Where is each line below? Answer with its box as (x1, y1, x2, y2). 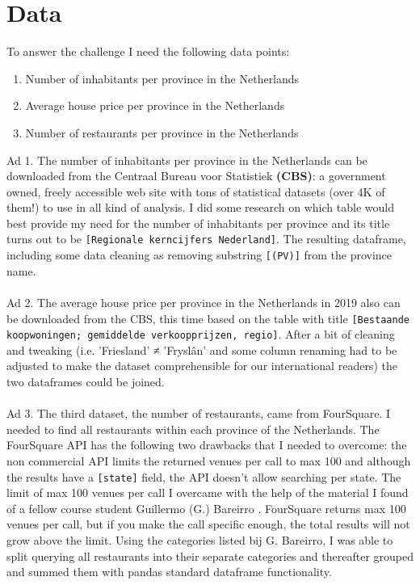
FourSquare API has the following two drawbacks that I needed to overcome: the (6, 436, 407, 453)
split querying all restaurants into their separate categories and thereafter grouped (6, 547, 414, 564)
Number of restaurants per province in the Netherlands (25, 124, 299, 141)
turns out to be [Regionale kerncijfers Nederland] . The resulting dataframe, (6, 230, 406, 247)
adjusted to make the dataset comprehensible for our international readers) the (6, 357, 397, 374)
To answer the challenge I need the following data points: (6, 43, 290, 60)
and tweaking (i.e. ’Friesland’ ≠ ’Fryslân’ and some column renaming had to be (6, 341, 397, 358)
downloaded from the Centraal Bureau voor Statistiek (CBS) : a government (6, 167, 386, 184)
